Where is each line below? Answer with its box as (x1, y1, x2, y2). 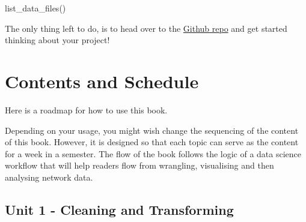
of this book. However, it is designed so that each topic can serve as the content (5, 136, 299, 148)
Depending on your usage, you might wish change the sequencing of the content (5, 124, 299, 136)
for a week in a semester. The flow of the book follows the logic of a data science (5, 147, 302, 160)
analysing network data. (5, 170, 93, 183)
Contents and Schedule (5, 68, 199, 93)
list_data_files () (5, 2, 66, 14)
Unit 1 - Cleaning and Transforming (5, 200, 234, 218)
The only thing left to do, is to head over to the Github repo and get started (5, 22, 287, 34)
